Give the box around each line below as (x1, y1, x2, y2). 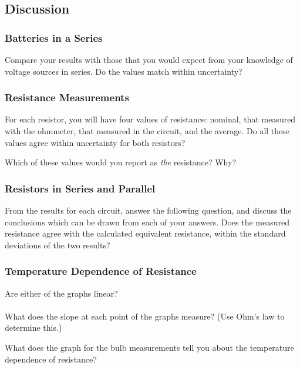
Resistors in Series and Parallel (5, 181, 156, 195)
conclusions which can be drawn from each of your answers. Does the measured (5, 215, 289, 228)
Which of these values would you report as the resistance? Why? (5, 156, 237, 168)
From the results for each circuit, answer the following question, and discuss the (5, 204, 292, 216)
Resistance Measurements (5, 90, 129, 105)
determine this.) (5, 321, 62, 334)
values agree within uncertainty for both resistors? (5, 136, 186, 148)
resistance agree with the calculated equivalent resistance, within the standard (5, 227, 286, 240)
